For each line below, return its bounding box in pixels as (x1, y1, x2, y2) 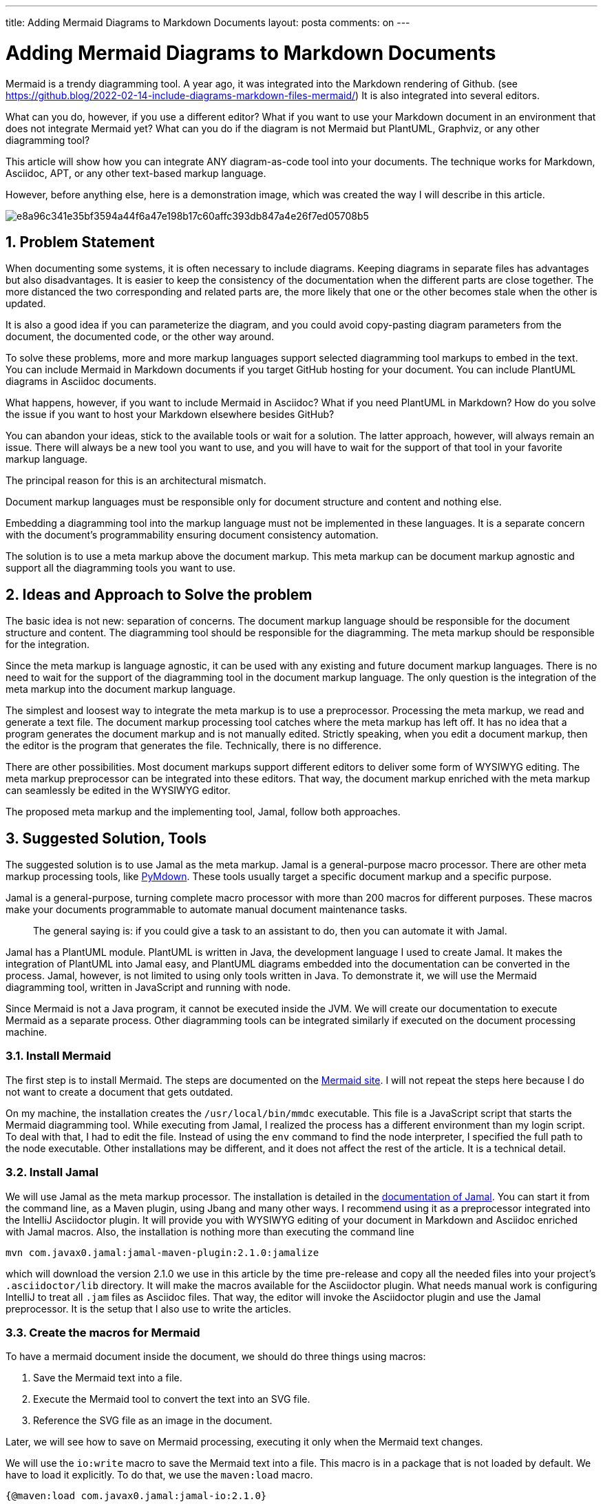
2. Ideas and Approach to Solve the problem (6, 585, 313, 603)
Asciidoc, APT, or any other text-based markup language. (6, 167, 266, 179)
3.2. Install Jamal (6, 1165, 98, 1180)
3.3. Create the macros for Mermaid (6, 1325, 200, 1339)
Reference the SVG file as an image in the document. (33, 1414, 273, 1427)
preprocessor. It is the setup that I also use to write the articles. (6, 1302, 292, 1315)
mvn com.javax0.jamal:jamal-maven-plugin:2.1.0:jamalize (6, 1246, 319, 1258)
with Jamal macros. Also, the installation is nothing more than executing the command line (6, 1225, 414, 1237)
